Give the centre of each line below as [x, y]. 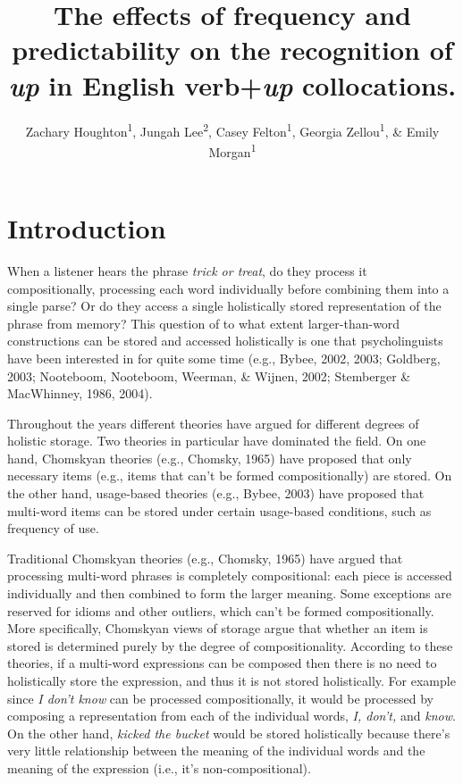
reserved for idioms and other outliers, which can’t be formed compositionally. [221, 610]
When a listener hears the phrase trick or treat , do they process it [187, 270]
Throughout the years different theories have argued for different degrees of [213, 423]
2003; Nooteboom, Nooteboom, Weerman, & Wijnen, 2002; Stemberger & [209, 375]
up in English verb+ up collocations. [232, 85]
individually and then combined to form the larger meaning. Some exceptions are [229, 593]
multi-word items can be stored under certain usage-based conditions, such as [219, 510]
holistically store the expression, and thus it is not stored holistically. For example [231, 680]
